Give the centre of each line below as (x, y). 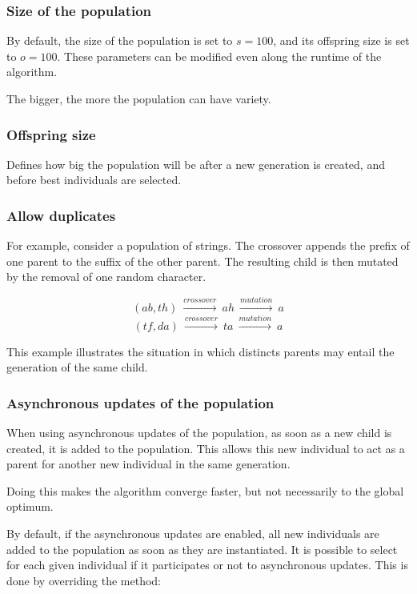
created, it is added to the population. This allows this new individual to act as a (206, 448)
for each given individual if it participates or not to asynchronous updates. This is (207, 565)
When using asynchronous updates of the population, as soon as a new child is (199, 432)
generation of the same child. (77, 367)
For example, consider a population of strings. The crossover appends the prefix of (208, 245)
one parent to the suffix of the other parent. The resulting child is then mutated (202, 261)
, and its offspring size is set (341, 40)
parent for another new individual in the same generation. (148, 464)
